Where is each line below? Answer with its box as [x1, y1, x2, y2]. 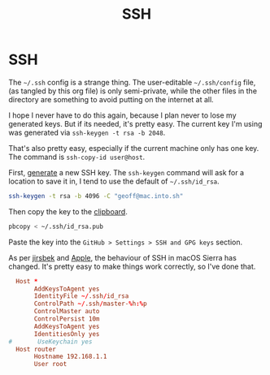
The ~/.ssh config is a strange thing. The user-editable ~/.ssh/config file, [8, 77, 256, 87]
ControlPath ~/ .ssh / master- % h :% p [33, 300, 148, 308]
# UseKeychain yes [8, 338, 93, 346]
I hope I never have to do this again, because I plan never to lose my [8, 110, 237, 120]
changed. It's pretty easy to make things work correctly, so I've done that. [8, 261, 256, 271]
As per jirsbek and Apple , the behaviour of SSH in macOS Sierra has [8, 252, 237, 262]
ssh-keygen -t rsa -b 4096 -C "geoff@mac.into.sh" [8, 192, 184, 200]
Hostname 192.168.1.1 [33, 352, 107, 361]
